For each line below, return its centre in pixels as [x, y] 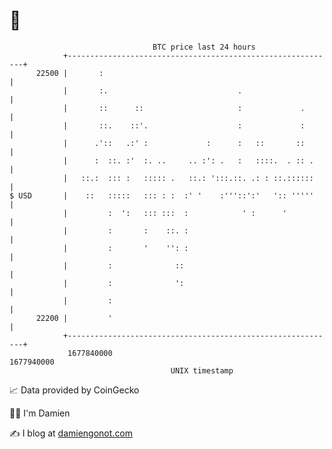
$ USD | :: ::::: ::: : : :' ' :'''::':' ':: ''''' [161, 195]
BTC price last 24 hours [204, 47]
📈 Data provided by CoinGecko [74, 390]
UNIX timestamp [202, 370]
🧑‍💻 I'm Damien [40, 413]
